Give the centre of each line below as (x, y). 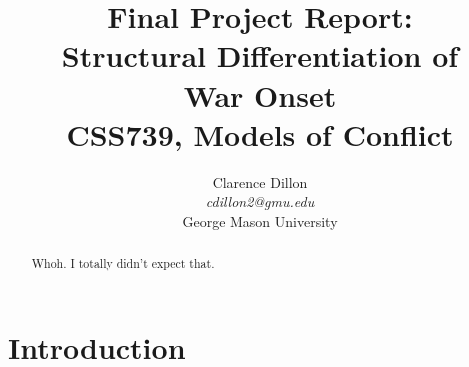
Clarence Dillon (260, 181)
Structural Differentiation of (260, 55)
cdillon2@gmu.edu (260, 201)
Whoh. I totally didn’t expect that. (123, 263)
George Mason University (260, 220)
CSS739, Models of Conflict (260, 133)
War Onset (260, 94)
